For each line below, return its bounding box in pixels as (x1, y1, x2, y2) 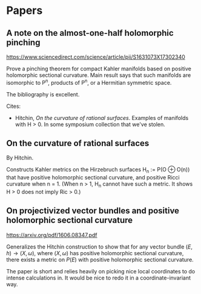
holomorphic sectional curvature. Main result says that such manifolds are (6, 72, 191, 79)
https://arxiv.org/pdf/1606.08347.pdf (6, 231, 98, 238)
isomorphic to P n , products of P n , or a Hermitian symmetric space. (6, 78, 172, 86)
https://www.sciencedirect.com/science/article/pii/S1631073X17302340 (6, 53, 186, 61)
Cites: (6, 102, 21, 110)
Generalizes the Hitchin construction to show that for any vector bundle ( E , (6, 243, 193, 250)
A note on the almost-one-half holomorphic (6, 28, 174, 38)
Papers (6, 4, 43, 18)
